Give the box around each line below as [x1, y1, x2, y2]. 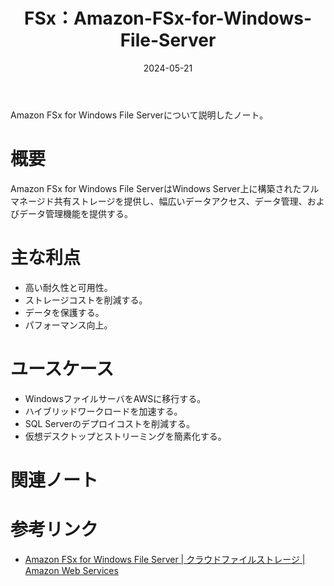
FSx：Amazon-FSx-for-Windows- [23, 7, 312, 30]
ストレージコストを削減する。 [24, 294, 148, 306]
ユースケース [10, 358, 115, 380]
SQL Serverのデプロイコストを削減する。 [24, 417, 195, 429]
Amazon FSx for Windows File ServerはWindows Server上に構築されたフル [10, 182, 320, 194]
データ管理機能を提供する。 [18, 207, 133, 219]
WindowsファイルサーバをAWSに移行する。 [24, 392, 207, 404]
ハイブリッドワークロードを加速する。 [24, 405, 183, 417]
